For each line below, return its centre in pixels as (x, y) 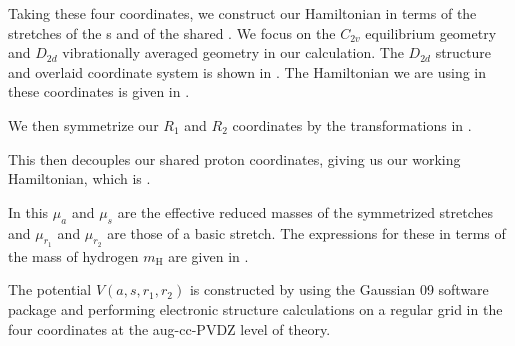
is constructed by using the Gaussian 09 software (339, 289)
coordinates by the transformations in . (352, 124)
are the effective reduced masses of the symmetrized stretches (305, 211)
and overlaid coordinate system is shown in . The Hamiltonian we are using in (247, 71)
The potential (50, 289)
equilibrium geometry (431, 32)
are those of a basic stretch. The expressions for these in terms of (306, 232)
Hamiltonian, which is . (79, 178)
